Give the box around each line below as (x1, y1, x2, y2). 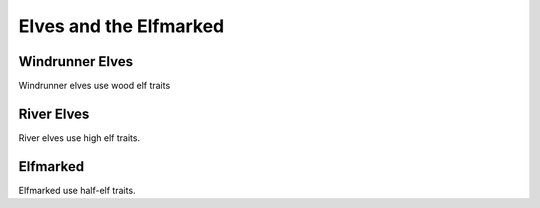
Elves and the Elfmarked (18, 15, 225, 37)
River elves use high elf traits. (18, 131, 140, 144)
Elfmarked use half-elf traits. (18, 184, 136, 196)
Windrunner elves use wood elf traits (18, 80, 171, 92)
